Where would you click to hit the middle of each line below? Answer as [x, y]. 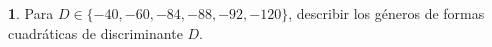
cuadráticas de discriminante [95, 32]
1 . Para [31, 13]
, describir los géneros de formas [386, 13]
